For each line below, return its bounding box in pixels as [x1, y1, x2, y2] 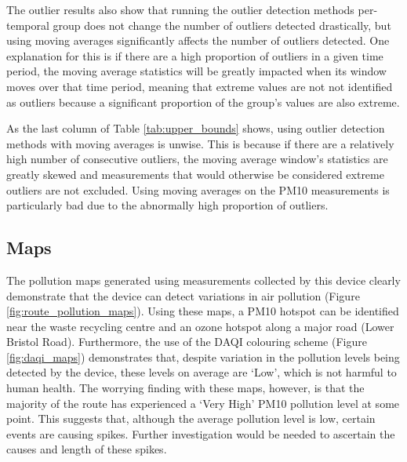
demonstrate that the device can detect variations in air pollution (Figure [6, 287, 360, 304]
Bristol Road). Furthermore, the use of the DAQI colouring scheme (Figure [6, 333, 367, 350]
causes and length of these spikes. [6, 441, 167, 457]
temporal [6, 16, 49, 33]
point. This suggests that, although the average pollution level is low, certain [6, 410, 376, 427]
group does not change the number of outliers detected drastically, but [53, 16, 391, 33]
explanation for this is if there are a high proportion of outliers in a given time [6, 47, 383, 64]
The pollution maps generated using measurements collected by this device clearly [6, 271, 401, 288]
